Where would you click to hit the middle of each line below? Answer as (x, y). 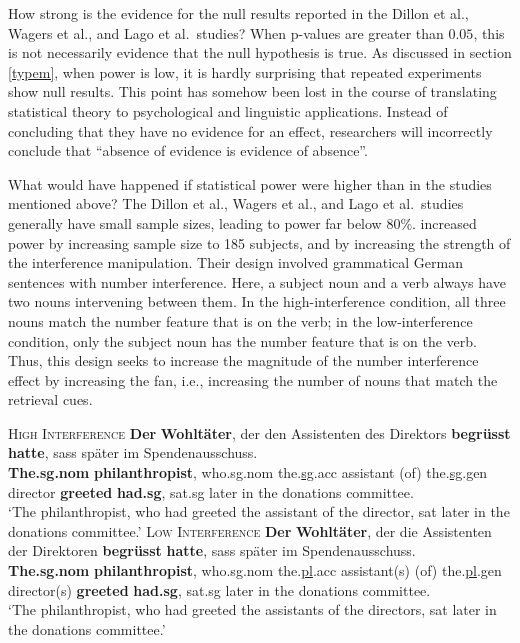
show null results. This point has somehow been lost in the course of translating (252, 91)
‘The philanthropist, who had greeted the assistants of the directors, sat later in (252, 609)
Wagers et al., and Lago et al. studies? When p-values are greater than (226, 32)
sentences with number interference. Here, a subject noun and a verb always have (257, 281)
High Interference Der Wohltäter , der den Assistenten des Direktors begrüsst (259, 432)
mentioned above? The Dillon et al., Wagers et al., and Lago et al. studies (236, 203)
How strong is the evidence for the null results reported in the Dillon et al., (238, 13)
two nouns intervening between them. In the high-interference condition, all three (257, 301)
